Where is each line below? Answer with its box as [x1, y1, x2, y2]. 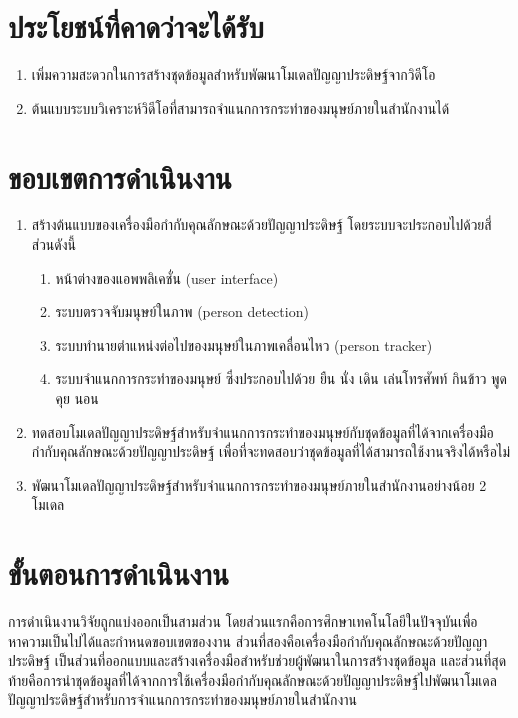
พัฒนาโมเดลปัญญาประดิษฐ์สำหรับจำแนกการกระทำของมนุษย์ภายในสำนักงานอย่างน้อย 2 [31, 474, 487, 495]
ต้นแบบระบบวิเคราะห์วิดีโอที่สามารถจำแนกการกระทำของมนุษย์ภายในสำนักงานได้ [31, 97, 450, 118]
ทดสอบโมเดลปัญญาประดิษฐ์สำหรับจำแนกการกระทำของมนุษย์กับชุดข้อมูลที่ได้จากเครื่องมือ [31, 421, 494, 442]
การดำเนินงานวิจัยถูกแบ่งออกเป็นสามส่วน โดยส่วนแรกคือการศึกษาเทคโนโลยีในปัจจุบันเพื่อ [8, 611, 478, 632]
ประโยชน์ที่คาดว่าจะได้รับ [8, 6, 264, 47]
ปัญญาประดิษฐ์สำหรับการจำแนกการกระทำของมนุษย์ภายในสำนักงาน [8, 689, 358, 710]
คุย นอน [55, 388, 99, 408]
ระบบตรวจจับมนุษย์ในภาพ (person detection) [55, 301, 309, 322]
